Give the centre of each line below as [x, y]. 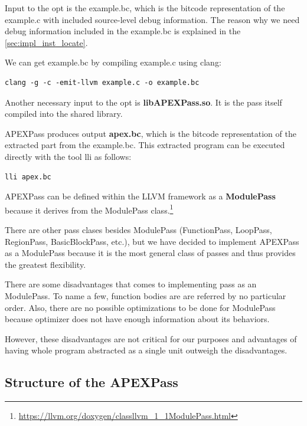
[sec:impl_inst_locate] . [46, 42]
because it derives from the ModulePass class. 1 [89, 209]
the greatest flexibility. [45, 264]
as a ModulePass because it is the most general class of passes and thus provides [150, 253]
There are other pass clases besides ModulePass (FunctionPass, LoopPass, [138, 229]
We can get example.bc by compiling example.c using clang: [113, 62]
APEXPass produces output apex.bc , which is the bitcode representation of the [151, 133]
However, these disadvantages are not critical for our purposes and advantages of [151, 338]
